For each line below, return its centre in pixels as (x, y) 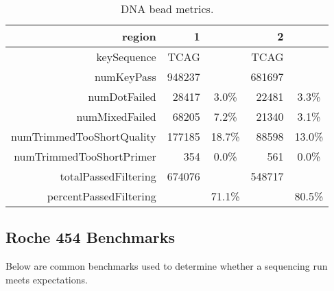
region (139, 36)
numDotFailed (122, 96)
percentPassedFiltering (102, 196)
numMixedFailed (116, 116)
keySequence (126, 57)
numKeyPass (125, 77)
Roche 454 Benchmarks (90, 237)
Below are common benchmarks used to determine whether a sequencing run (167, 266)
